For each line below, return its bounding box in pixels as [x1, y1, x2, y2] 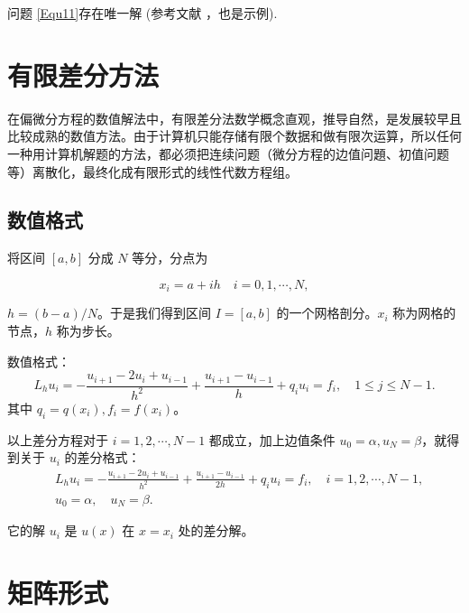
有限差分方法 [7, 56, 160, 93]
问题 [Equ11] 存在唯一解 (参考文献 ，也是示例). [7, 4, 278, 22]
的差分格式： [64, 448, 141, 467]
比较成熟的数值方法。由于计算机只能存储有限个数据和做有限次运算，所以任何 [7, 126, 462, 145]
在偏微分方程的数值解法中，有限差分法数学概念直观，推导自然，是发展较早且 [7, 108, 462, 127]
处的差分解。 [178, 521, 254, 540]
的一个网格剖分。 [276, 303, 378, 322]
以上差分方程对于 [7, 430, 108, 449]
